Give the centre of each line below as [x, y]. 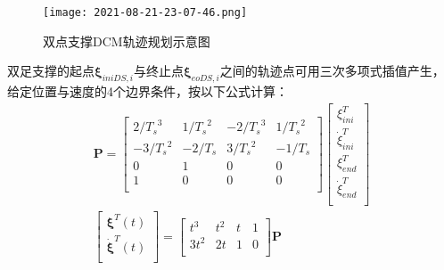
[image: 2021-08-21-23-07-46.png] [145, 12]
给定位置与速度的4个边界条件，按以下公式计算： [148, 91]
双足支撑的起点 [51, 71]
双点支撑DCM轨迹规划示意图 [127, 41]
